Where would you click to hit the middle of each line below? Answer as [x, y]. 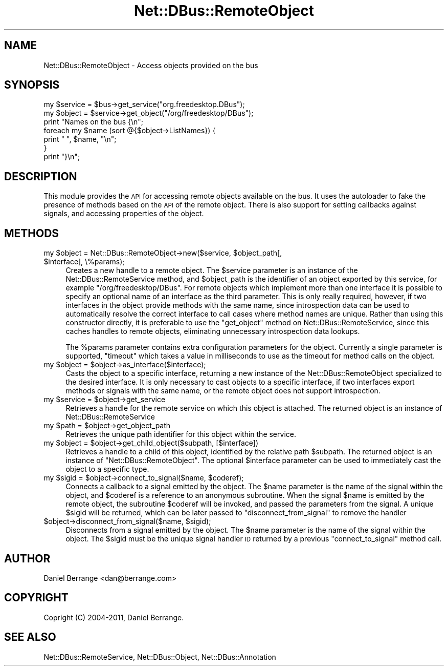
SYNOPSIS [32, 85]
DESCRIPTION [41, 176]
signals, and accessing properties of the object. [124, 214]
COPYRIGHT [36, 598]
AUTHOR [27, 558]
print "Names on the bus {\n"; [94, 122]
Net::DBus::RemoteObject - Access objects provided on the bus [151, 65]
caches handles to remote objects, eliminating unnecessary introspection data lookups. [213, 331]
